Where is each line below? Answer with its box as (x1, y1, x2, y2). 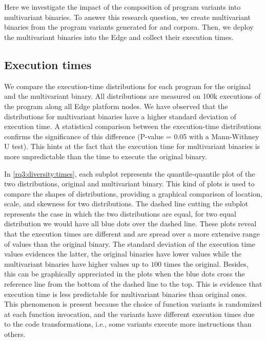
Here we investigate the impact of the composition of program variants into (4, 2, 241, 12)
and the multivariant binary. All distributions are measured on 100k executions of (4, 91, 261, 101)
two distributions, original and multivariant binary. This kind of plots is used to (4, 178, 255, 189)
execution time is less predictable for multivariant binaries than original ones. (4, 288, 247, 299)
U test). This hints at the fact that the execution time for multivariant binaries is (4, 141, 260, 152)
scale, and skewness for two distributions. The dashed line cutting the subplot (4, 198, 249, 209)
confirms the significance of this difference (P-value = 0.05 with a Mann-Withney (4, 131, 259, 141)
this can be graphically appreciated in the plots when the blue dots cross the (4, 268, 245, 279)
